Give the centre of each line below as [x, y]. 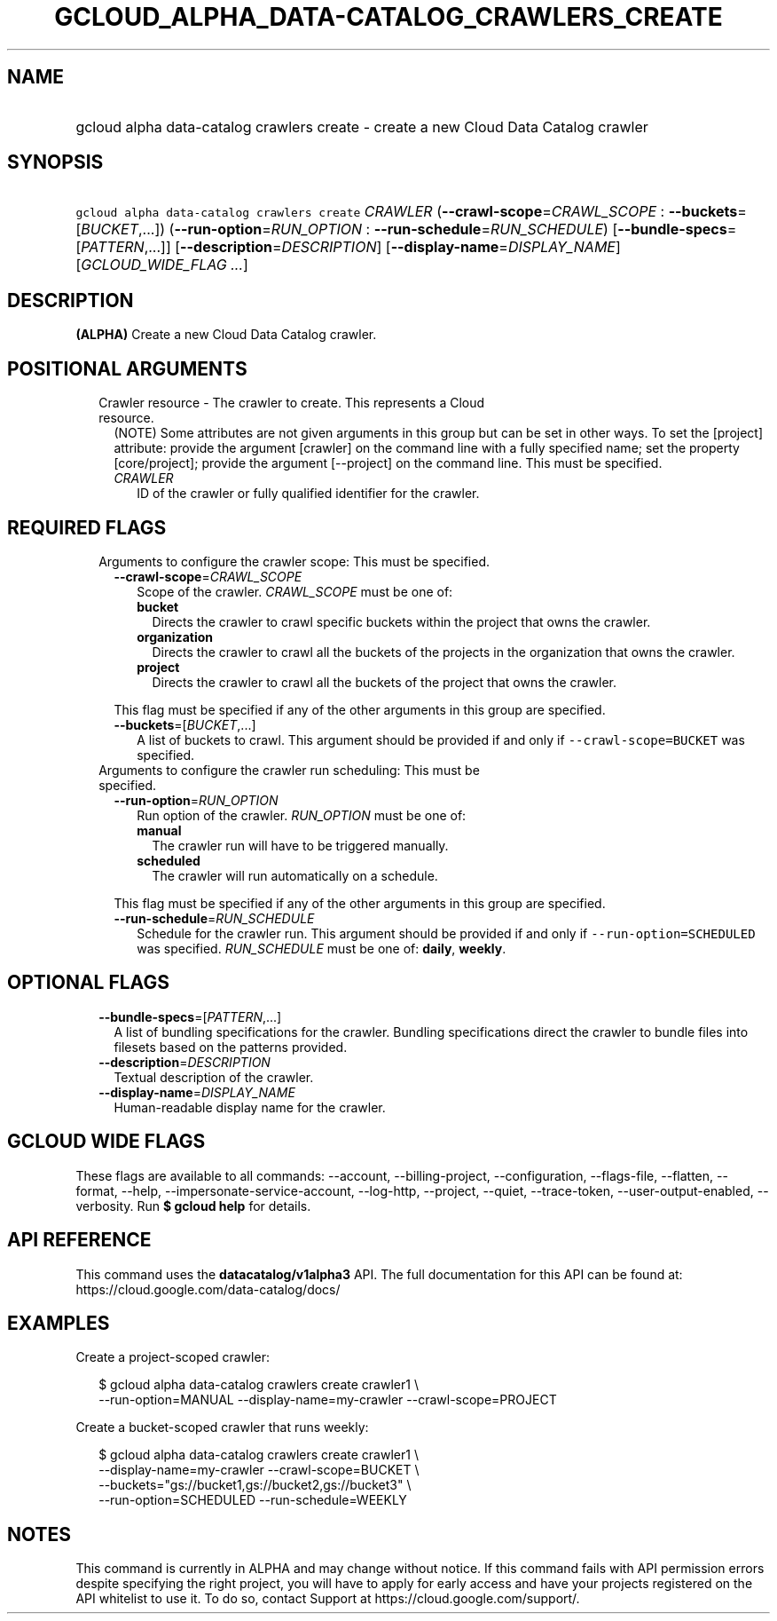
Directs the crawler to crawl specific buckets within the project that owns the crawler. [401, 621]
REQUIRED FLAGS [87, 527]
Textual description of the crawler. [214, 1077]
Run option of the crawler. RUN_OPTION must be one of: [302, 815]
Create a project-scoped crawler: [173, 1357]
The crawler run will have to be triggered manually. [300, 845]
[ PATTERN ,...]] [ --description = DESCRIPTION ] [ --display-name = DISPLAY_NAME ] [348, 247]
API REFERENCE [79, 1240]
